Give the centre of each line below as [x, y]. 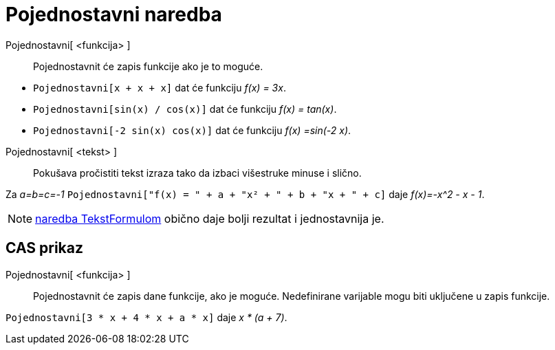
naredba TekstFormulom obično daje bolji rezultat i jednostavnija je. [210, 218]
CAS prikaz [45, 248]
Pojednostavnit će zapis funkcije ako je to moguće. [148, 66]
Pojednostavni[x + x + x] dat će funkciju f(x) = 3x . [160, 87]
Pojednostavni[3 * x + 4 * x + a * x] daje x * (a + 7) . [146, 317]
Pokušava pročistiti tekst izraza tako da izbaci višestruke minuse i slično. [197, 173]
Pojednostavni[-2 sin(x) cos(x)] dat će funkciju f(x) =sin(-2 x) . [192, 130]
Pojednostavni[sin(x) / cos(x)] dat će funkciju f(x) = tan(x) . [185, 109]
